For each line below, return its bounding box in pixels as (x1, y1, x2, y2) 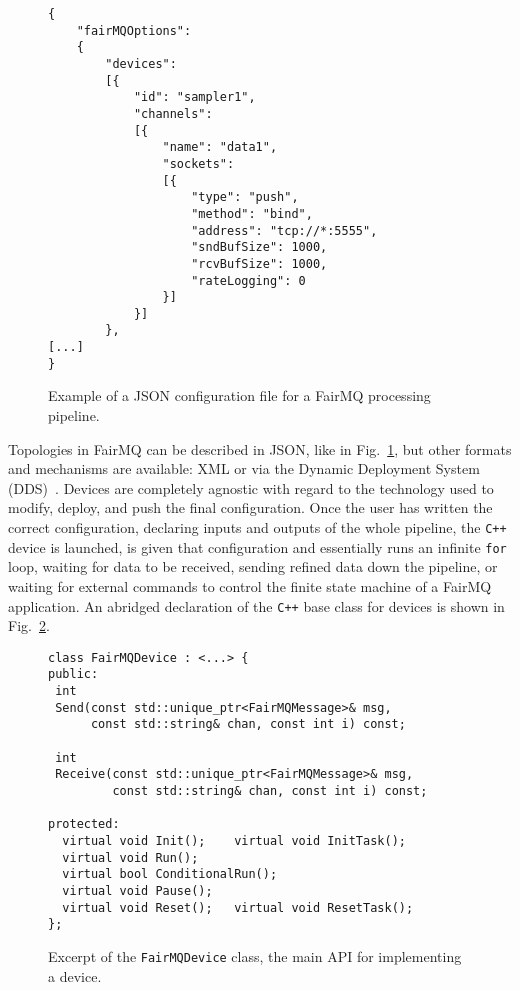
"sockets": (162, 156, 235, 171)
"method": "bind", (191, 206, 313, 221)
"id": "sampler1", (133, 90, 256, 105)
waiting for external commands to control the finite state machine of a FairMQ (8, 575, 492, 596)
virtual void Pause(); (62, 883, 213, 898)
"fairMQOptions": (76, 23, 192, 38)
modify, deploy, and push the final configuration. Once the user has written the (8, 497, 493, 518)
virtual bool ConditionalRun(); (62, 867, 278, 882)
